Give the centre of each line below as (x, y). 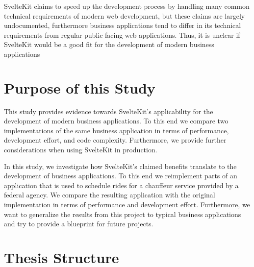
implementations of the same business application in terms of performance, (116, 130)
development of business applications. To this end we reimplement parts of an (121, 176)
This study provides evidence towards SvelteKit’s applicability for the (109, 111)
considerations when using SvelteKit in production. (81, 150)
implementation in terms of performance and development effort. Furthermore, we (127, 205)
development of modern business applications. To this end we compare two (116, 121)
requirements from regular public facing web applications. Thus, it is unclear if (122, 35)
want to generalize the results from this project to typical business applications (123, 214)
